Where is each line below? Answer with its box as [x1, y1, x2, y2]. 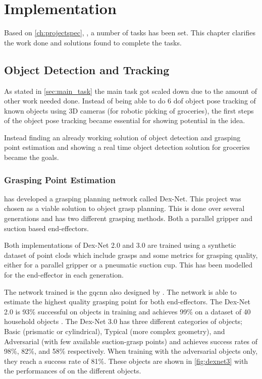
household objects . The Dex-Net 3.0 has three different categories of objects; [4, 316, 242, 327]
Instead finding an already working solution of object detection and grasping [4, 132, 241, 142]
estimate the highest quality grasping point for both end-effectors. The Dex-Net [4, 296, 250, 307]
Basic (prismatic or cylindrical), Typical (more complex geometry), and [4, 326, 225, 337]
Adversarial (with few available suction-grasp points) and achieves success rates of [4, 336, 258, 346]
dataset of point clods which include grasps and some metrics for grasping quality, [4, 249, 258, 260]
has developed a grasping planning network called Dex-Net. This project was [4, 193, 241, 203]
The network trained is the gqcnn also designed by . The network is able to [4, 286, 237, 297]
